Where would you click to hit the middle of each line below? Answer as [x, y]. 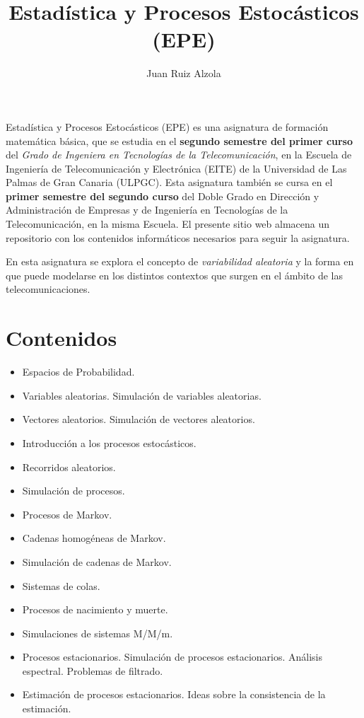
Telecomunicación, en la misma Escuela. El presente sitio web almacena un [168, 224]
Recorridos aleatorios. [69, 467]
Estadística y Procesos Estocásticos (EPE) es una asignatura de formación [167, 126]
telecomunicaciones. [48, 289]
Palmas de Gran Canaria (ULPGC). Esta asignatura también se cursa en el [169, 182]
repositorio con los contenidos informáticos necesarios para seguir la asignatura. [178, 237]
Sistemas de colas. [61, 585]
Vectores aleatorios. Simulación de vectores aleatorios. [139, 419]
